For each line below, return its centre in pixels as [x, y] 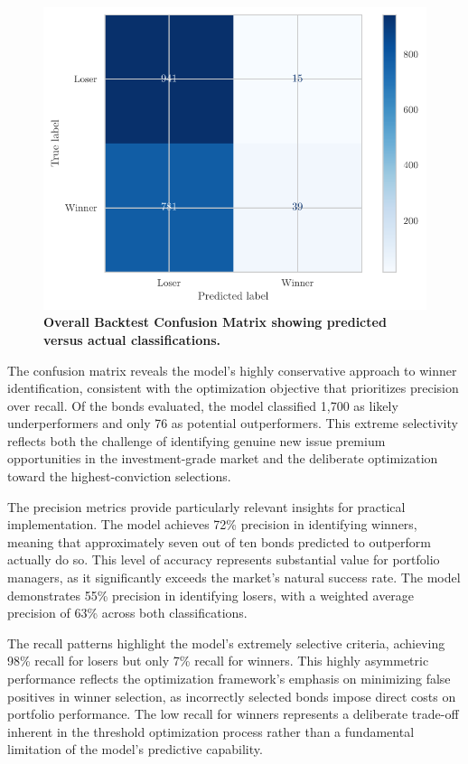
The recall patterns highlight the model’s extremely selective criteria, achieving [226, 643]
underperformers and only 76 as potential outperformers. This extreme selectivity [233, 423]
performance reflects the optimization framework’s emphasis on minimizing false [229, 679]
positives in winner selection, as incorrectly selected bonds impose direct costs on [232, 696]
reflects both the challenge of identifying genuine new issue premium [197, 440]
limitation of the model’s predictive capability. [135, 749]
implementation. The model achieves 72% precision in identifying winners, [212, 524]
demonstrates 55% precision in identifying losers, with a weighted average [211, 595]
